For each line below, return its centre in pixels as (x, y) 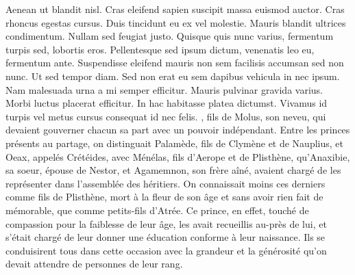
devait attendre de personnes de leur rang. (94, 264)
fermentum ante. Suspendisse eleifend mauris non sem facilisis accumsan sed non (175, 63)
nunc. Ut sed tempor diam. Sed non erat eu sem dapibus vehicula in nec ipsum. (173, 76)
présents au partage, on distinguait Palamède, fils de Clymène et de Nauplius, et (174, 143)
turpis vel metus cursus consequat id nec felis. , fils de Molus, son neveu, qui (166, 116)
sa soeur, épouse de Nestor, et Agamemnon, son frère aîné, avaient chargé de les (173, 170)
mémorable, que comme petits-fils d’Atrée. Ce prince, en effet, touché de (157, 210)
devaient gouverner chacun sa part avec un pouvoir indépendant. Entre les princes (178, 130)
